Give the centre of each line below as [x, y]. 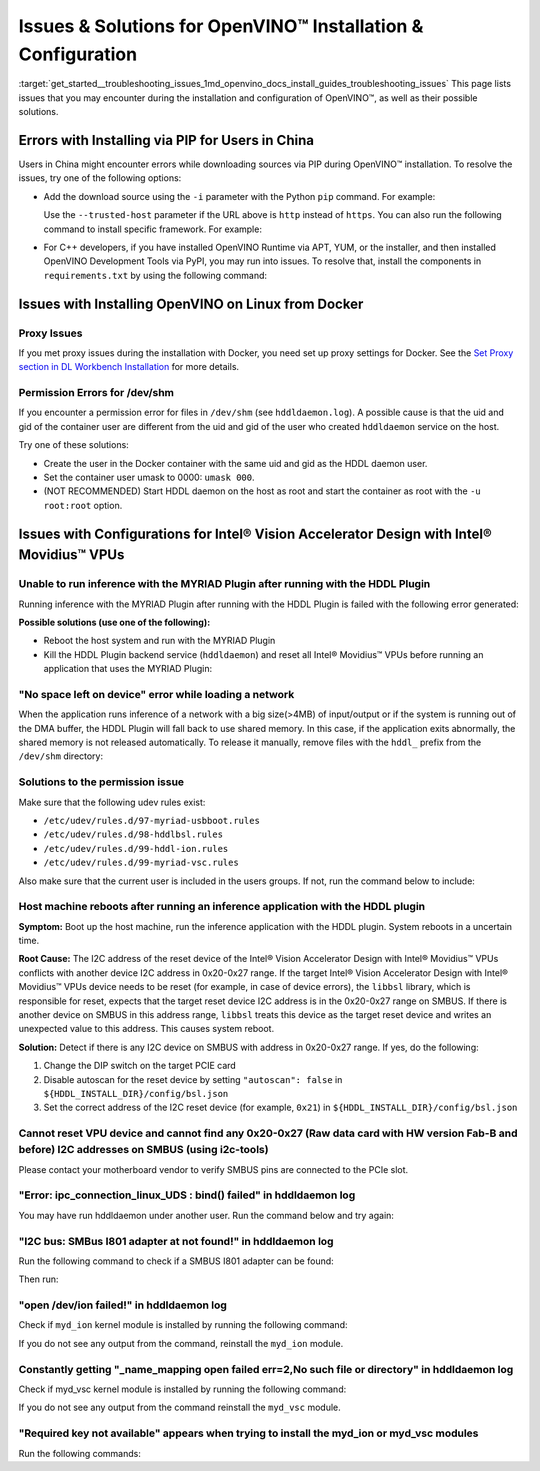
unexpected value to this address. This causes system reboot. [146, 1029]
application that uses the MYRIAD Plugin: [128, 669]
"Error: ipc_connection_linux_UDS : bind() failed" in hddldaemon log [187, 1195]
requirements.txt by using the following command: [155, 275]
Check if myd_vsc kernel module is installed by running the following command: [182, 1389]
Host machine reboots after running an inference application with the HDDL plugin [221, 907]
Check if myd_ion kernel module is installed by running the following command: [183, 1325]
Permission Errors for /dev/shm [96, 393]
